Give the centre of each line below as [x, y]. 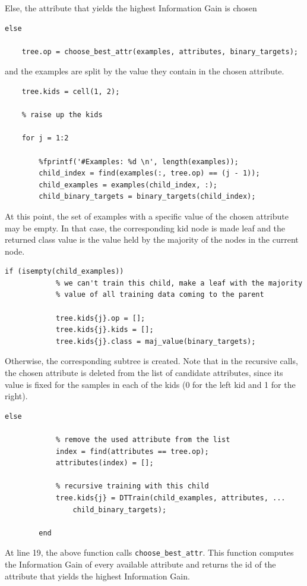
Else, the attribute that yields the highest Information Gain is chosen [131, 8]
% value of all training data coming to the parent [160, 295]
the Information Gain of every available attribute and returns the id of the [140, 564]
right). [16, 396]
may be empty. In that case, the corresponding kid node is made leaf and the [145, 228]
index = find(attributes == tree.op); [132, 451]
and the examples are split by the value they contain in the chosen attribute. [145, 71]
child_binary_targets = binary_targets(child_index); [147, 197]
